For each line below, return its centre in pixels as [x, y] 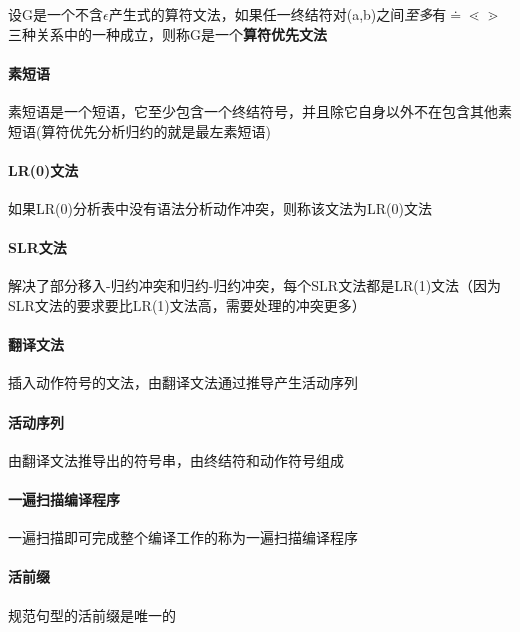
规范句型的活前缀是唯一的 [92, 614]
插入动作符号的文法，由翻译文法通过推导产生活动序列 [183, 382]
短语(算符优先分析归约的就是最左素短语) [139, 130]
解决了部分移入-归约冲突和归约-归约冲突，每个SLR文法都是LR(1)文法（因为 [255, 285]
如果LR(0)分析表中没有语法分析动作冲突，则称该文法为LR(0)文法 [220, 207]
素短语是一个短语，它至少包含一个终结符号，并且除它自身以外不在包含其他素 [260, 110]
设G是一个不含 [55, 14]
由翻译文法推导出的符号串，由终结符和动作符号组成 [176, 459]
